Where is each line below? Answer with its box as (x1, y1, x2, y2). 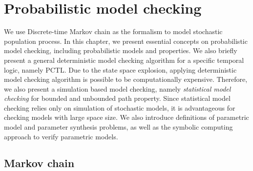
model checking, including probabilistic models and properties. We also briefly (4, 45, 237, 56)
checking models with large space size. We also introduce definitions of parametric (4, 112, 249, 122)
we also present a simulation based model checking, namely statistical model (4, 83, 231, 94)
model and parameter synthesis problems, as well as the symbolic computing (4, 122, 233, 132)
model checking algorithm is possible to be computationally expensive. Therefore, (4, 74, 248, 84)
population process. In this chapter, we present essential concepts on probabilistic (4, 36, 248, 46)
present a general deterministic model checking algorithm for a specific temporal (4, 55, 244, 65)
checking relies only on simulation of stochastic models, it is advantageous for (4, 102, 235, 113)
